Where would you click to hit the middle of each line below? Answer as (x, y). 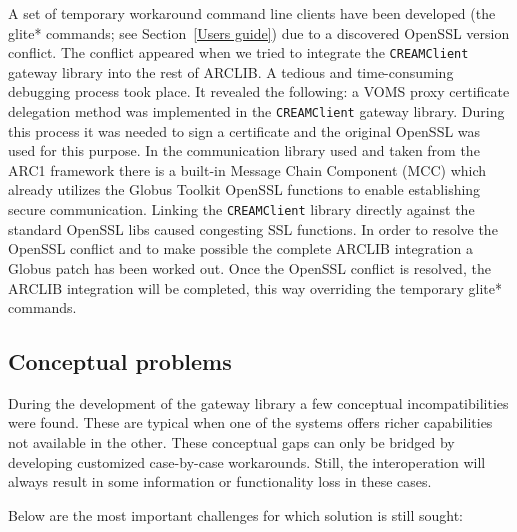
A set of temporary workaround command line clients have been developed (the (252, 13)
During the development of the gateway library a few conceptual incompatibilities (258, 402)
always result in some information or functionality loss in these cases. (220, 481)
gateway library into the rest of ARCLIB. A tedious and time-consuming (231, 71)
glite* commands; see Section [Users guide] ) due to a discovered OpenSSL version (259, 32)
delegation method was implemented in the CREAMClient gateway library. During (256, 111)
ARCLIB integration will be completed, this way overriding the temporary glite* (255, 287)
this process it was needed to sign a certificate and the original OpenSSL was (244, 130)
